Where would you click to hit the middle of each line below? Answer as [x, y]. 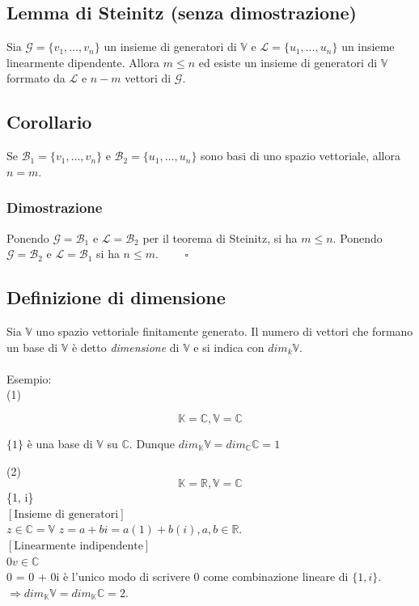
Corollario [49, 122]
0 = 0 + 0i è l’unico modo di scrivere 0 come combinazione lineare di [178, 576]
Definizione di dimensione [116, 297]
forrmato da [36, 78]
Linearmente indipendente [79, 546]
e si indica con [229, 347]
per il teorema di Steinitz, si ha [220, 237]
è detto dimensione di [125, 347]
